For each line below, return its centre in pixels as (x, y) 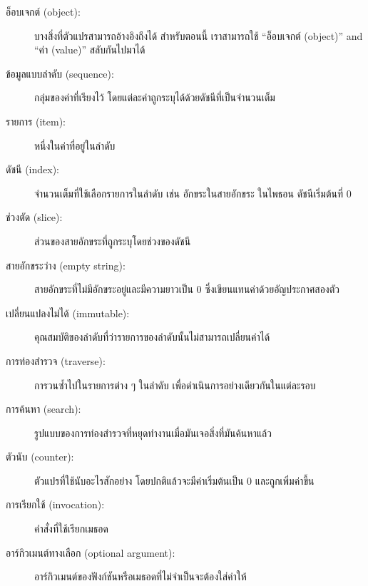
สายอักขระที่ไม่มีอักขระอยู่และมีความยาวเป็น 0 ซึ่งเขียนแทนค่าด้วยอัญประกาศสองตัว (187, 289)
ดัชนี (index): (32, 169)
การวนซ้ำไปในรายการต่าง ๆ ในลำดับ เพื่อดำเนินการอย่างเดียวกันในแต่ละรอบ (175, 385)
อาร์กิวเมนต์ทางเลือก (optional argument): (91, 552)
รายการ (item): (36, 121)
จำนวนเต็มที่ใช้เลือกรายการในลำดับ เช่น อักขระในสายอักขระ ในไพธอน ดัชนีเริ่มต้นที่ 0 (193, 193)
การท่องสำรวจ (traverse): (56, 360)
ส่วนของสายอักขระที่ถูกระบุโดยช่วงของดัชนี (113, 241)
